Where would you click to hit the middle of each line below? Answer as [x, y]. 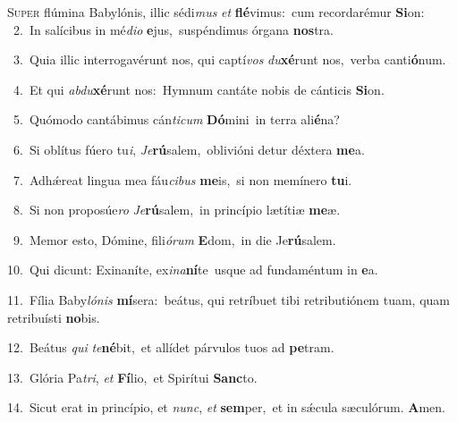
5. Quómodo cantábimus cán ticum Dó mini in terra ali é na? [176, 119]
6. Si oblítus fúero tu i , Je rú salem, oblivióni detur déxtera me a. [189, 149]
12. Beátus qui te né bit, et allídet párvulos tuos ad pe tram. [171, 347]
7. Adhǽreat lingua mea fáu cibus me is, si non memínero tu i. [182, 179]
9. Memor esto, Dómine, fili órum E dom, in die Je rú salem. [174, 239]
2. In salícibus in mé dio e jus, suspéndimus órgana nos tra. [173, 29]
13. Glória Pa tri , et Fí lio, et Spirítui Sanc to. [132, 377]
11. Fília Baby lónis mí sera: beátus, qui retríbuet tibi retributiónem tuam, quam [228, 299]
